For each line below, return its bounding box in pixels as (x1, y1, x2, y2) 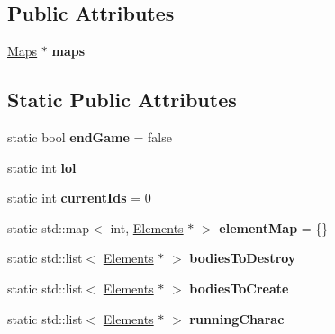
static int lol (7, 158, 77, 176)
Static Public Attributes (7, 86, 237, 113)
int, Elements (110, 218, 184, 237)
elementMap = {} (219, 218, 329, 237)
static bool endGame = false (7, 128, 172, 146)
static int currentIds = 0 (7, 188, 151, 207)
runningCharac (189, 309, 285, 328)
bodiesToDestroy (189, 248, 296, 267)
